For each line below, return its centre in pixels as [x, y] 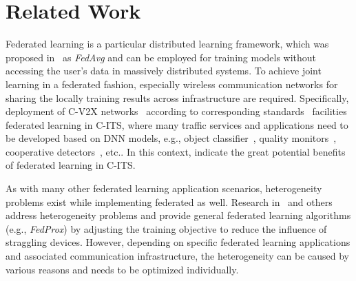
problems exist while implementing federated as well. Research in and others [169, 201]
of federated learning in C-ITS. [71, 165]
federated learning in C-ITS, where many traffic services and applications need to [177, 124]
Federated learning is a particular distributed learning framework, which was [167, 44]
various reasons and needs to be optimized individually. [122, 269]
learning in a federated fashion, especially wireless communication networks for [172, 84]
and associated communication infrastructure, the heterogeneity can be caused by [178, 256]
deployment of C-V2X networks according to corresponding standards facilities [176, 111]
